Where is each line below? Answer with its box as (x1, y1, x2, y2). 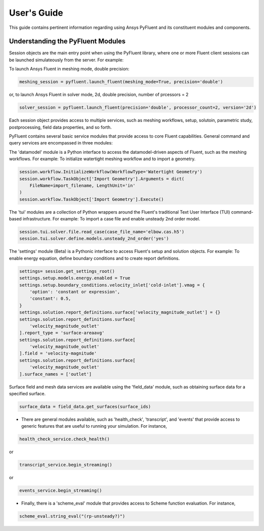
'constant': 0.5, (29, 296, 71, 301)
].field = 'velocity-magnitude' (19, 351, 97, 356)
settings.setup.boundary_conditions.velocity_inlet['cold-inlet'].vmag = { (19, 282, 205, 288)
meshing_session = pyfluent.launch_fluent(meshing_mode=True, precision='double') (19, 79, 223, 85)
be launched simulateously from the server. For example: (9, 57, 124, 63)
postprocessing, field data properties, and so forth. (9, 124, 112, 130)
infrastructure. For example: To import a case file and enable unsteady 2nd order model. (22, 216, 200, 222)
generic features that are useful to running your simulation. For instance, (21, 423, 167, 429)
